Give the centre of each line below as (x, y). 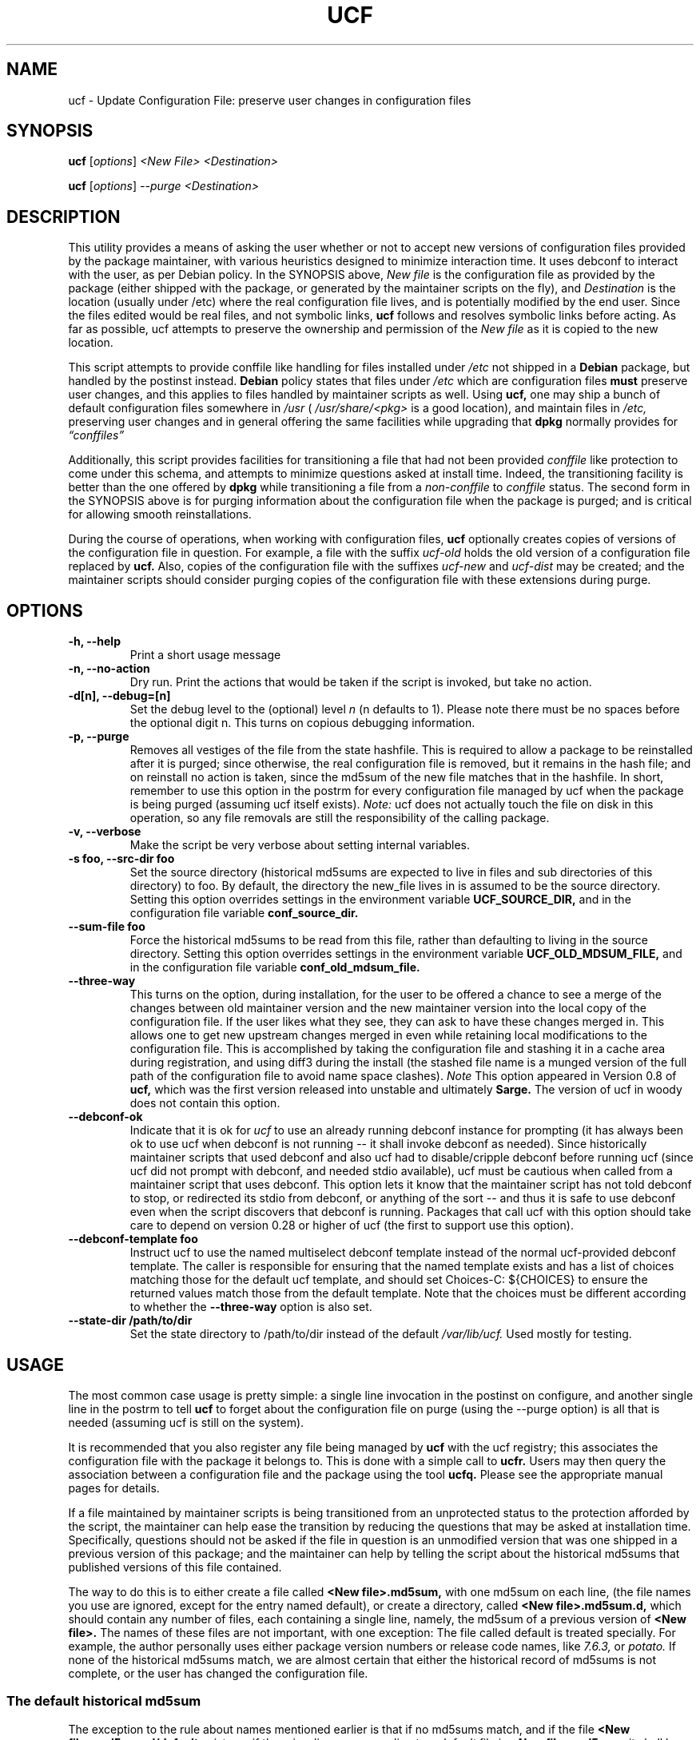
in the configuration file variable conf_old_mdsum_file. (275, 967)
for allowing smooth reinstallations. (160, 514)
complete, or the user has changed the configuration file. (218, 1673)
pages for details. (114, 1488)
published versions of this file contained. (175, 1567)
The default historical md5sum (104, 1701)
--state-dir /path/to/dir (130, 1321)
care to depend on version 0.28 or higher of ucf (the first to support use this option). (352, 1226)
